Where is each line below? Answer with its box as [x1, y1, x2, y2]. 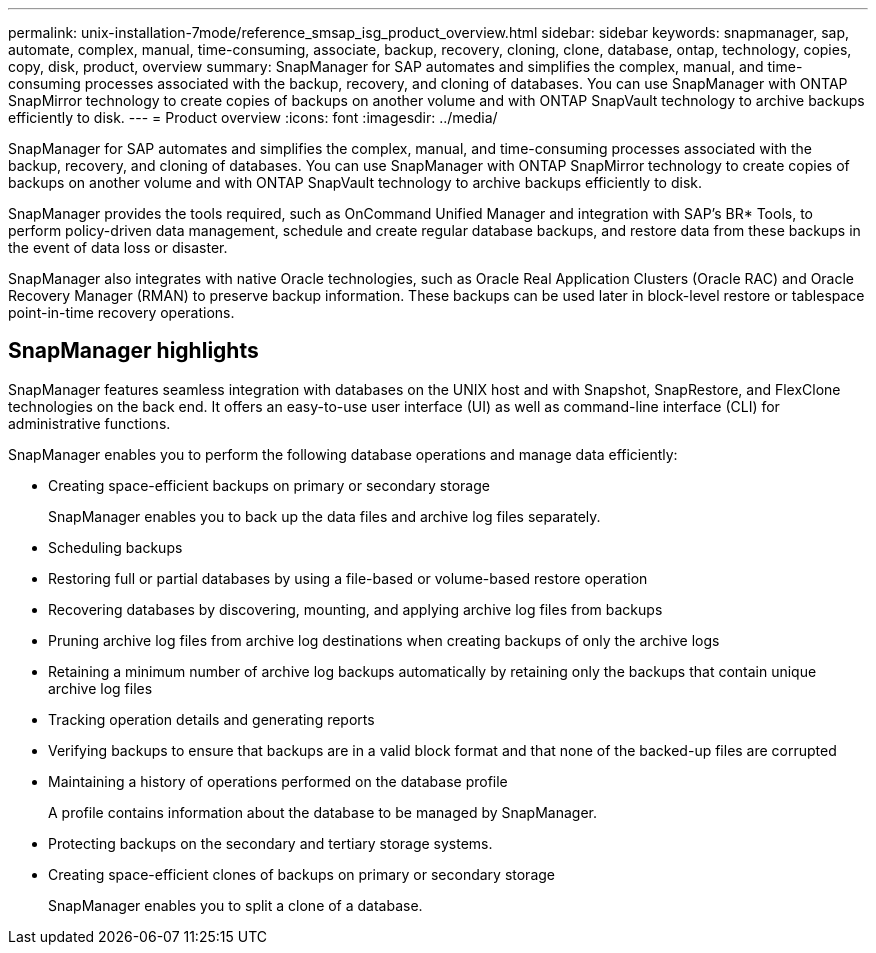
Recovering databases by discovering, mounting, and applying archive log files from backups [48, 600, 663, 618]
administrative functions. [8, 414, 171, 432]
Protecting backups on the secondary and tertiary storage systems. [48, 834, 493, 852]
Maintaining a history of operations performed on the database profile [48, 772, 508, 790]
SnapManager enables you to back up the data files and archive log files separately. [48, 507, 601, 525]
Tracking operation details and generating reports [48, 710, 375, 728]
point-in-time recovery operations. [8, 304, 235, 321]
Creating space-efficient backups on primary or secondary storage [48, 476, 490, 494]
